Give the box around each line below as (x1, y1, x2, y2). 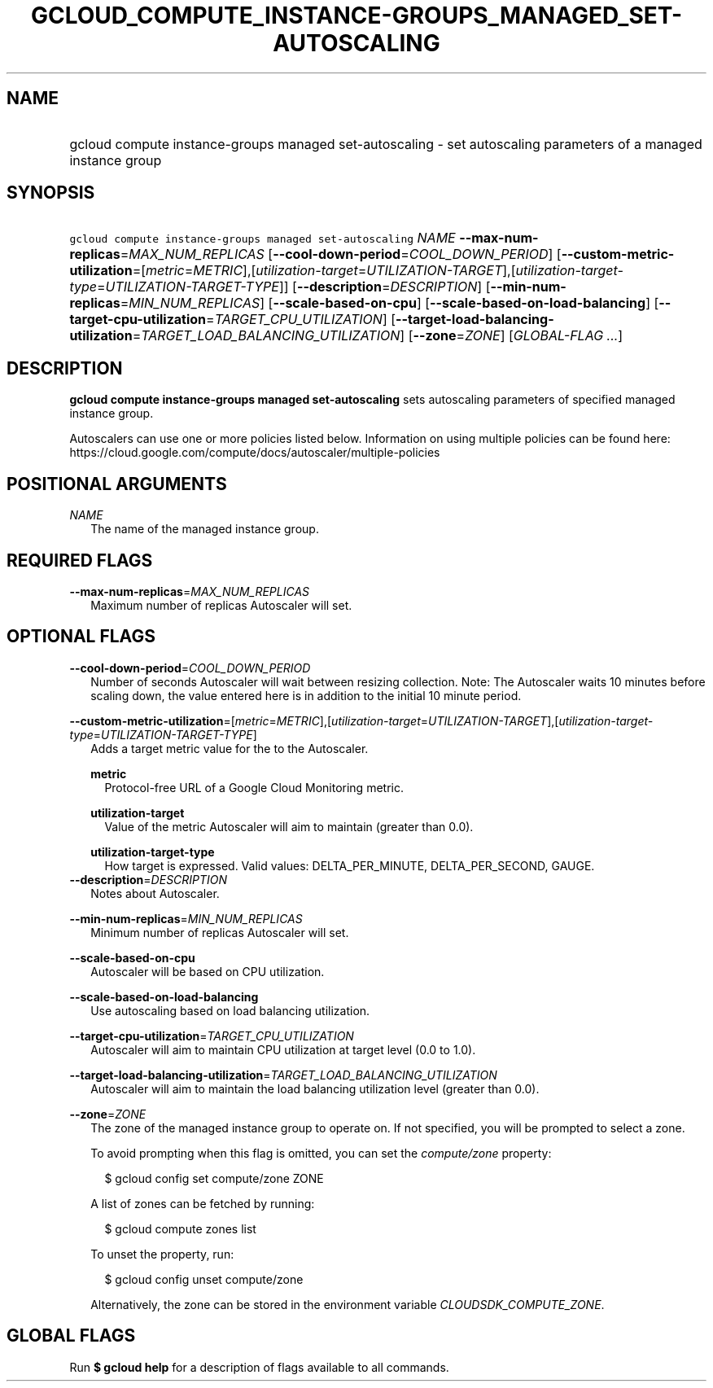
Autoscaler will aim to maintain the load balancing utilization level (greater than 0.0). (90, 1081, 540, 1096)
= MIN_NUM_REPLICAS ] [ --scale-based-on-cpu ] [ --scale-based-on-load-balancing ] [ (120, 295, 659, 312)
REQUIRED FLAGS (7, 550, 153, 571)
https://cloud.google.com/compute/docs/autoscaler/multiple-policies (69, 445, 440, 460)
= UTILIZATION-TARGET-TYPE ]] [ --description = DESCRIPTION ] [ (96, 278, 491, 296)
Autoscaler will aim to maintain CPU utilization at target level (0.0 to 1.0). (90, 1042, 476, 1057)
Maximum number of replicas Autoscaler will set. (90, 598, 352, 612)
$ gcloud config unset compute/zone (104, 1272, 304, 1286)
